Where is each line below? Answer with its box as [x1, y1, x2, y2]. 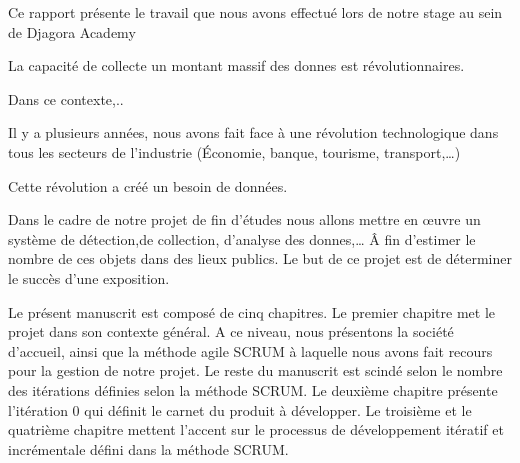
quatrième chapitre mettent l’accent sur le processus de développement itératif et [8, 419, 504, 440]
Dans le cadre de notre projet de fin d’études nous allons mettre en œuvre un [8, 209, 481, 230]
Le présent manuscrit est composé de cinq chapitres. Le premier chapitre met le [8, 301, 496, 322]
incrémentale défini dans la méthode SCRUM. [8, 438, 289, 459]
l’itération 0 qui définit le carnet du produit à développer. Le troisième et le [8, 399, 472, 420]
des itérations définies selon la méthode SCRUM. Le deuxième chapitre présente [8, 379, 498, 400]
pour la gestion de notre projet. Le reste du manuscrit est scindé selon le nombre [8, 360, 503, 381]
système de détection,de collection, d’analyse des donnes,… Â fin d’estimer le [8, 228, 476, 249]
